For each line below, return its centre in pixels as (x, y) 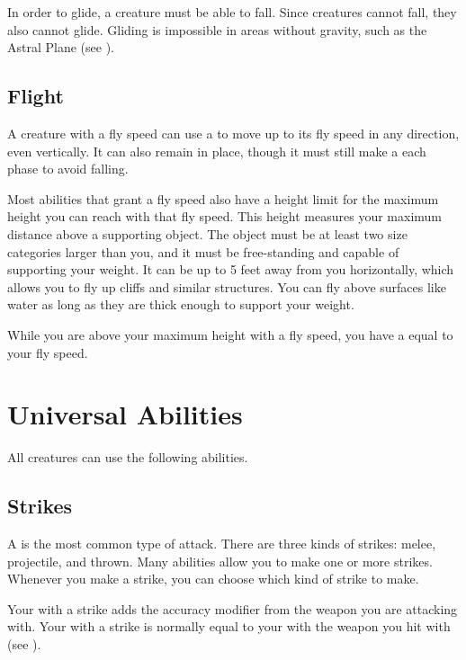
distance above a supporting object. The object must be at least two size (207, 233)
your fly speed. (48, 352)
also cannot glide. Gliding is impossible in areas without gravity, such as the (217, 29)
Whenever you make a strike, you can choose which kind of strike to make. (213, 579)
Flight (36, 96)
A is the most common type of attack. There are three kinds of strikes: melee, (222, 544)
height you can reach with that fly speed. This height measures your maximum (225, 216)
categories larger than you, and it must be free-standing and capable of (203, 251)
